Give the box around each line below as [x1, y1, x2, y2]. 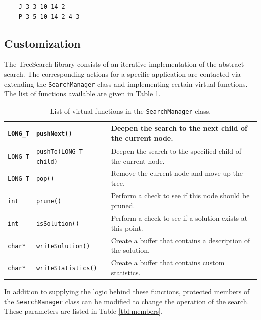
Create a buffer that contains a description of [111, 235, 250, 245]
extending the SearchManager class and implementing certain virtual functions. [4, 78, 248, 89]
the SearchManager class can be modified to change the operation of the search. [4, 296, 249, 306]
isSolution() [36, 220, 79, 228]
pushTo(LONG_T [36, 148, 83, 155]
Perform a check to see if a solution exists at [111, 212, 248, 223]
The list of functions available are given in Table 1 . [4, 88, 161, 99]
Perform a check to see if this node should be [111, 190, 250, 200]
